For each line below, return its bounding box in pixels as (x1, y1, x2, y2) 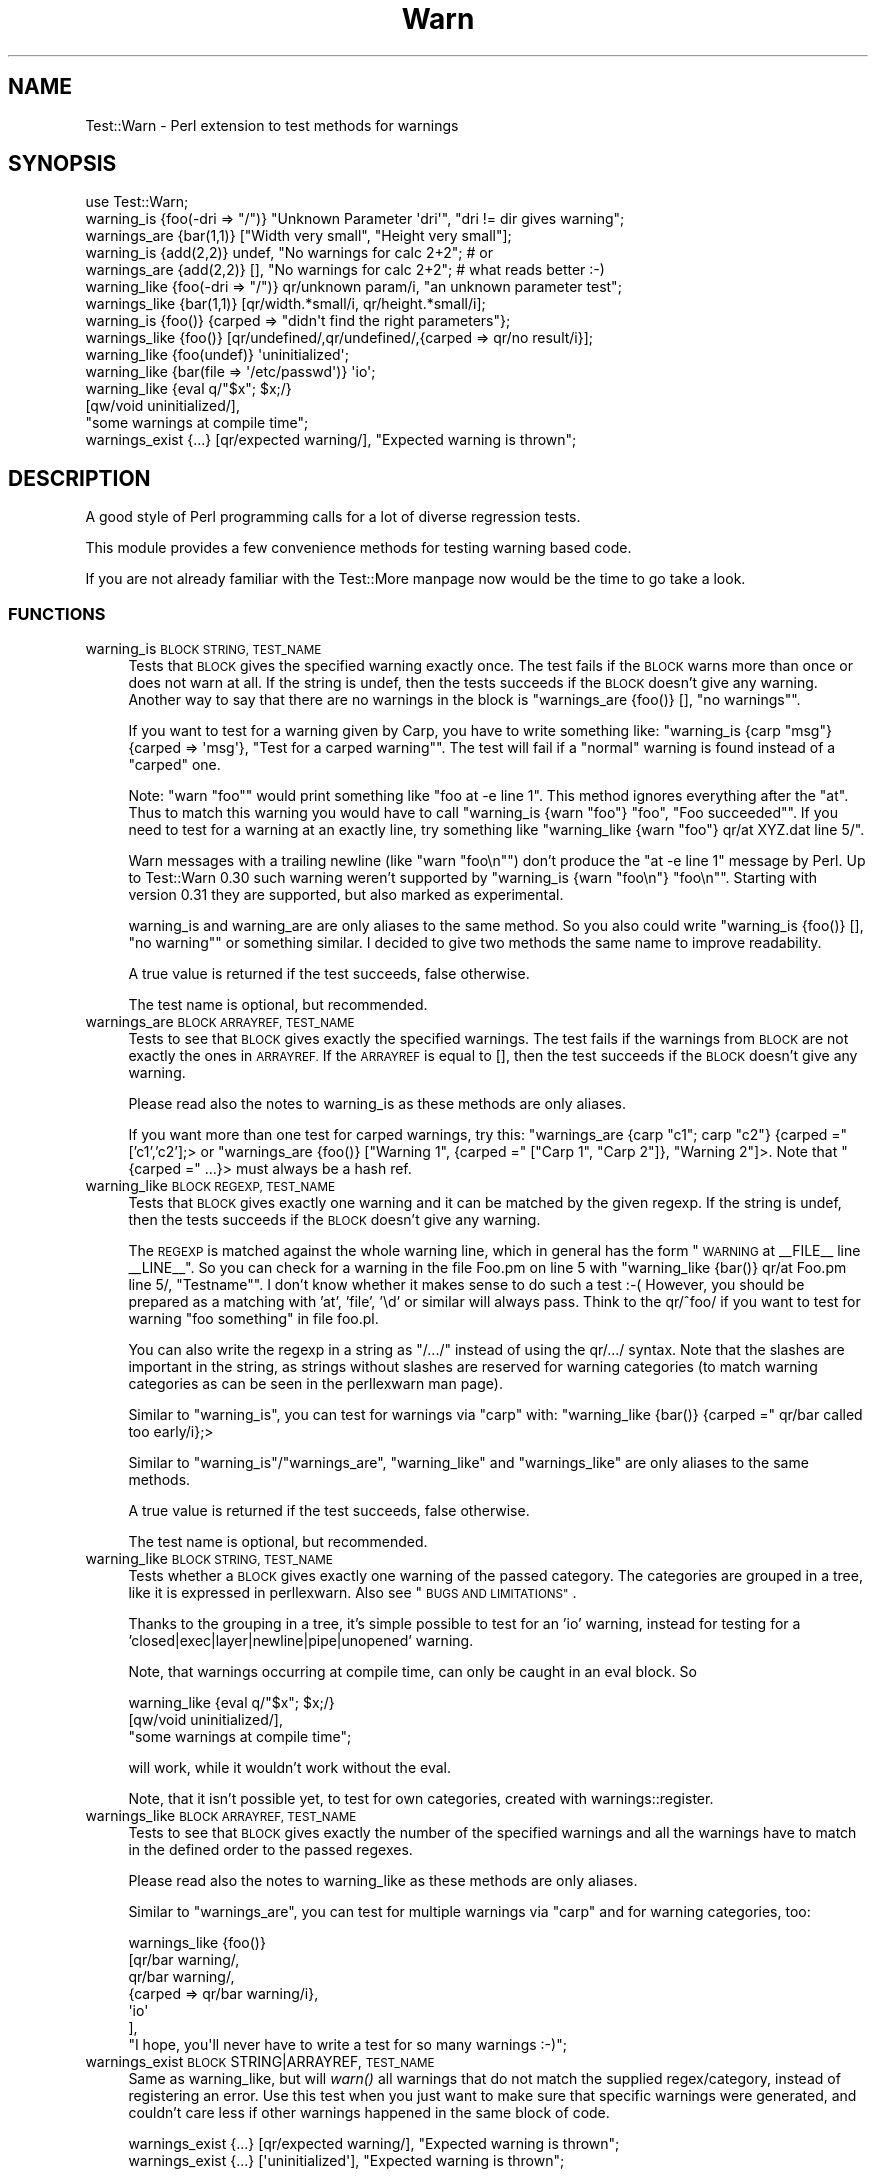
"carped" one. (128, 756, 221, 774)
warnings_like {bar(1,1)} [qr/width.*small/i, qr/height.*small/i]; (85, 295, 486, 313)
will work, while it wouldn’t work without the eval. (128, 1759, 451, 1777)
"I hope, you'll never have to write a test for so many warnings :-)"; (128, 2036, 567, 2054)
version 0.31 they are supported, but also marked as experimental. (128, 886, 564, 904)
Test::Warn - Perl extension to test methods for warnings (85, 116, 459, 134)
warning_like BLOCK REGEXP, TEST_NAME (85, 1177, 335, 1195)
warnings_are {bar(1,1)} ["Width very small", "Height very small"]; (85, 227, 512, 245)
